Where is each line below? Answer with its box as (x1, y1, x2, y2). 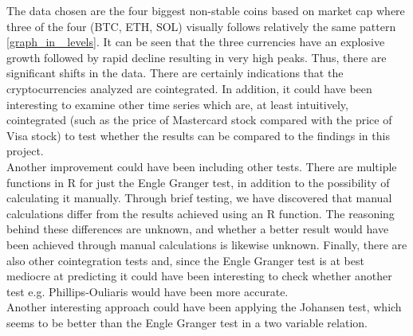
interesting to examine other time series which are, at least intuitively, (6, 96, 348, 112)
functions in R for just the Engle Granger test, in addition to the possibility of (6, 174, 390, 190)
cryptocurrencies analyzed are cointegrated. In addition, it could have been (6, 80, 372, 96)
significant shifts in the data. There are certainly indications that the (6, 64, 344, 81)
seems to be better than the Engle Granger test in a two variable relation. (6, 314, 368, 330)
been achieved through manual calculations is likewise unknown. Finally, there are (6, 236, 407, 252)
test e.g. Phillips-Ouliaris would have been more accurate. (6, 283, 289, 299)
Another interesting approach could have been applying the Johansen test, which (6, 299, 402, 315)
